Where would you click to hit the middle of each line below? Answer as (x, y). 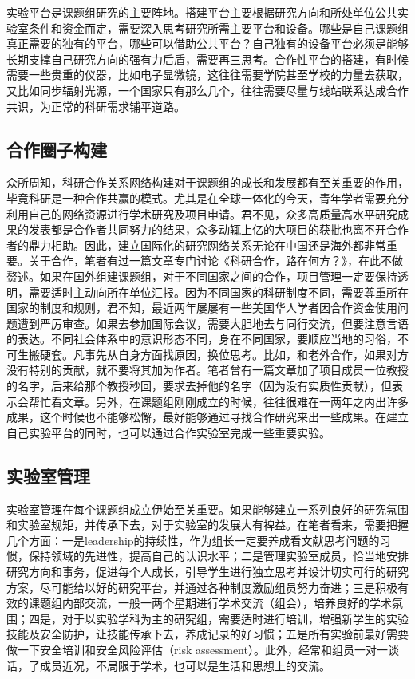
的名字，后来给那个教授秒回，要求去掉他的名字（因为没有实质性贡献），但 (199, 386)
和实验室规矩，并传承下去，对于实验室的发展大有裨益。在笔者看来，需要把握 (207, 525)
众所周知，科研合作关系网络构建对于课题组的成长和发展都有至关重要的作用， (207, 182)
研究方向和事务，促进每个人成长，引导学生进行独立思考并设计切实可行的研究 (207, 572)
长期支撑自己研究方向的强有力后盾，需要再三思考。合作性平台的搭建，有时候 (207, 59)
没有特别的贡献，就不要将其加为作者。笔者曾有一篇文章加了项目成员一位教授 (207, 370)
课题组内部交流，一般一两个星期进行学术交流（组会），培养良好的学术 (210, 603)
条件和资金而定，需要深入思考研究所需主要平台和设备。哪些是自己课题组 (218, 28)
